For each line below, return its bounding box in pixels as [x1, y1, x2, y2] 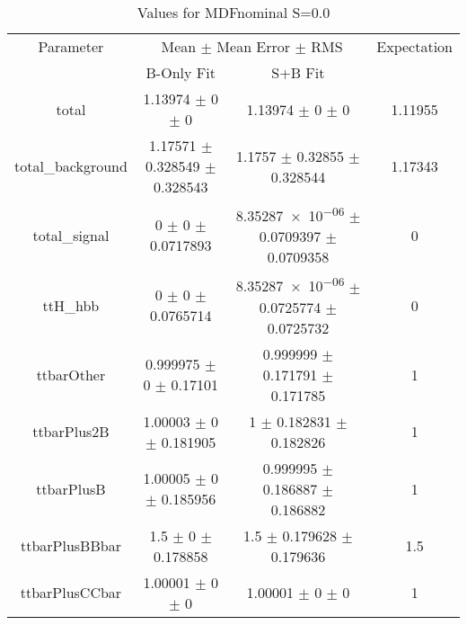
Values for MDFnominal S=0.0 [137, 2, 330, 22]
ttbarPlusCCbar [20, 582, 122, 603]
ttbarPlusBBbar [20, 535, 121, 557]
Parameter [38, 36, 104, 57]
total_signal [32, 224, 110, 246]
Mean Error [216, 36, 291, 57]
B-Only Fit [145, 62, 216, 83]
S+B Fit [271, 62, 325, 83]
